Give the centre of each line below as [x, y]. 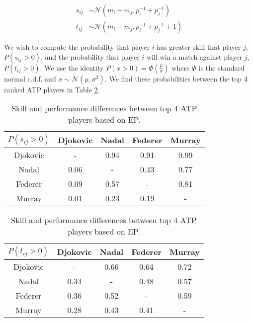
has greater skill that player [199, 47]
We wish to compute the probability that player [77, 47]
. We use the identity [72, 67]
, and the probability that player [90, 56]
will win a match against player [194, 56]
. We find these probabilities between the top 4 [176, 78]
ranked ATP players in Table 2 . [52, 89]
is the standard [221, 67]
